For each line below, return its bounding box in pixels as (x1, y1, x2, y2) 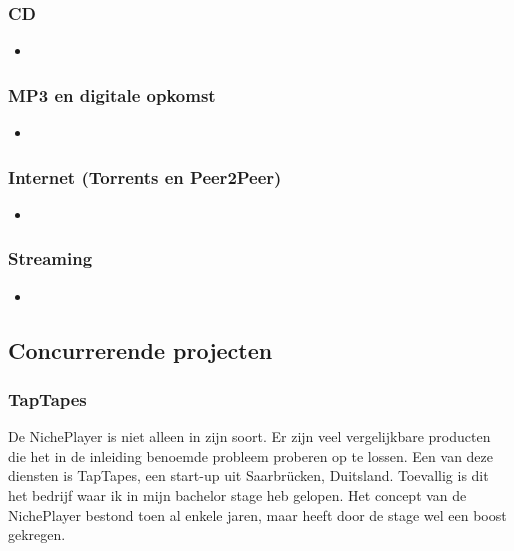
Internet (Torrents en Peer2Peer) (8, 164, 282, 189)
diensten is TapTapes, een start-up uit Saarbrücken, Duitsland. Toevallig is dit (8, 465, 489, 486)
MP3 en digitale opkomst (8, 82, 216, 107)
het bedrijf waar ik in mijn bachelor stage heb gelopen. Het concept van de (8, 485, 467, 506)
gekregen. (8, 524, 66, 545)
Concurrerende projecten (8, 334, 273, 365)
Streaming (8, 246, 93, 271)
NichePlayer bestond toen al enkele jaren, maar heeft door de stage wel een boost (8, 504, 507, 525)
